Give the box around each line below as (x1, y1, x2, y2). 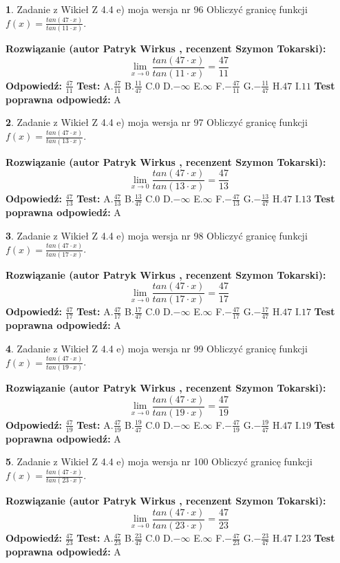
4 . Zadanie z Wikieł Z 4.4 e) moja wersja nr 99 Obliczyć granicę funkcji (6, 341, 308, 355)
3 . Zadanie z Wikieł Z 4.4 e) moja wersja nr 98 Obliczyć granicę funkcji (6, 228, 308, 242)
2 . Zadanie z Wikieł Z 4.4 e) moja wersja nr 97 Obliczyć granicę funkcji (6, 115, 308, 129)
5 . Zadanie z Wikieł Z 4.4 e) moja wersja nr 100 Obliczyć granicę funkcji (6, 454, 312, 469)
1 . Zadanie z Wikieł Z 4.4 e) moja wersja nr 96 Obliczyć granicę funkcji (6, 2, 308, 16)
